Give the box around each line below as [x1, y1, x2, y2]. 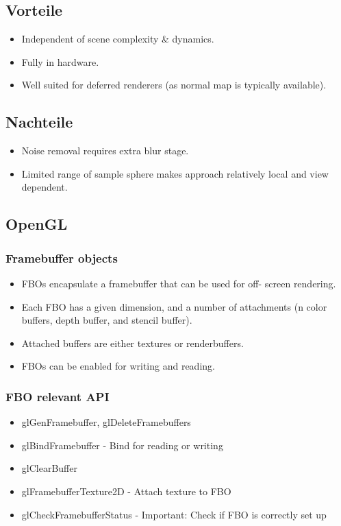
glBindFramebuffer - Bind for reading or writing [21, 438, 223, 452]
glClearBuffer [21, 461, 77, 475]
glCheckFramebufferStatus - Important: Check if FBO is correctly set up [21, 507, 327, 521]
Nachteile [5, 111, 73, 132]
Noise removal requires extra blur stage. [21, 143, 189, 158]
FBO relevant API [5, 387, 110, 405]
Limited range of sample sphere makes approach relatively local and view [21, 166, 329, 180]
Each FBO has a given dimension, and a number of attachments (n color [21, 299, 327, 313]
